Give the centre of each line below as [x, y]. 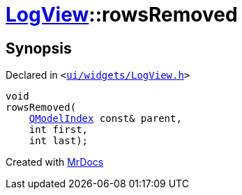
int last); [59, 141]
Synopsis [39, 48]
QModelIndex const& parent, [105, 119]
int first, [59, 130]
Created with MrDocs [55, 162]
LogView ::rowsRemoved [122, 15]
